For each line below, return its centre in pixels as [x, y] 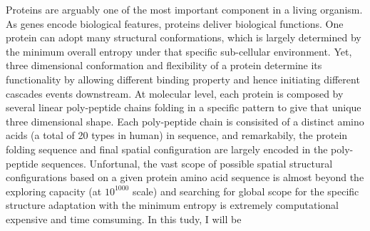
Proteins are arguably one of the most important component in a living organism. [184, 9]
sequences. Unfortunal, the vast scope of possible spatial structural [187, 163]
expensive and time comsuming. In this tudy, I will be [124, 219]
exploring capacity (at [54, 191]
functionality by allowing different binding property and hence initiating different [183, 79]
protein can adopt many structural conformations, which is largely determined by [184, 37]
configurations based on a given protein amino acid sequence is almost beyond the [185, 177]
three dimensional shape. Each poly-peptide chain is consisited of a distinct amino [185, 121]
